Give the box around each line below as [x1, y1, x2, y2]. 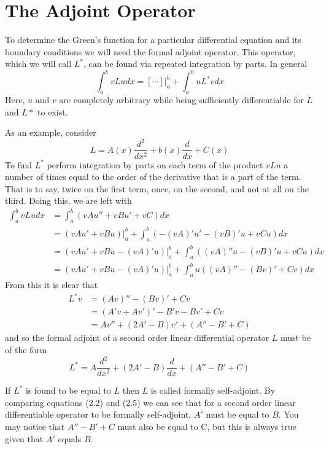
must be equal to [206, 408, 269, 421]
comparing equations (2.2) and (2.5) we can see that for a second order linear [5, 396, 296, 408]
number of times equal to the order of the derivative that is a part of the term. [5, 170, 301, 183]
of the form [5, 343, 47, 356]
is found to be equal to [25, 384, 111, 397]
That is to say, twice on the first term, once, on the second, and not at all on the [5, 182, 309, 195]
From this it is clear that [5, 278, 98, 291]
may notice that [5, 420, 65, 432]
